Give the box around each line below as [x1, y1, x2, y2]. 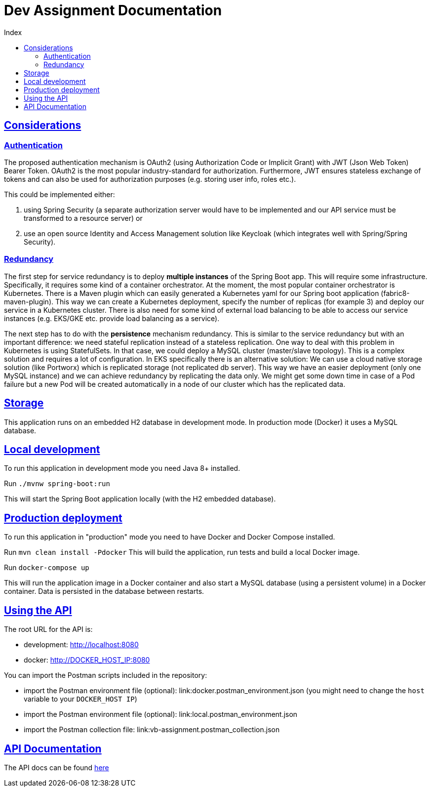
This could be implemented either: [4, 190, 115, 199]
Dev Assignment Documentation [4, 2, 222, 19]
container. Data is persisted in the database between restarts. [4, 587, 204, 596]
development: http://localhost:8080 [24, 640, 139, 649]
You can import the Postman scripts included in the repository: [4, 671, 207, 680]
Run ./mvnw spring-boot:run [4, 479, 110, 488]
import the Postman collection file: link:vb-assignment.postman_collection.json [24, 725, 280, 734]
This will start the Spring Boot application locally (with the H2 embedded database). [4, 495, 276, 503]
